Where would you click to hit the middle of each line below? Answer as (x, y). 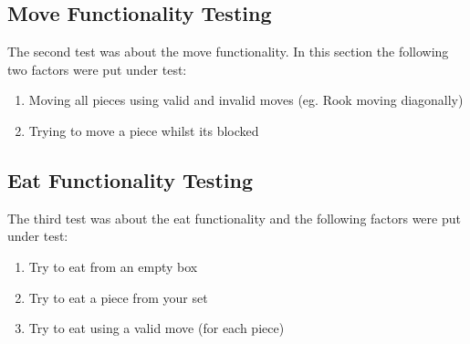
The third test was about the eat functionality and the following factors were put (234, 218)
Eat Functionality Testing (130, 179)
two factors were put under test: (97, 69)
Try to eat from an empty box (113, 266)
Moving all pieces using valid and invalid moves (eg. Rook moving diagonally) (246, 100)
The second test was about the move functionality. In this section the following (228, 52)
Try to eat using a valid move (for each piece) (157, 328)
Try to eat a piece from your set (118, 297)
